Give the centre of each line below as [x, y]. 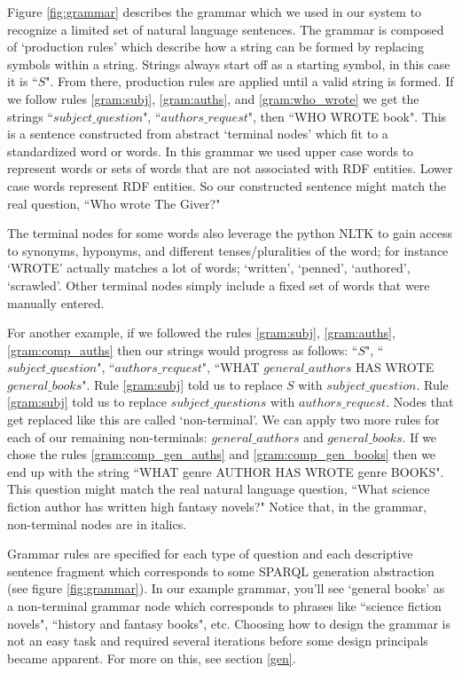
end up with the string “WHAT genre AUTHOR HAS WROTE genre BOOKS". [226, 471]
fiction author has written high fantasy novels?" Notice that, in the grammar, [217, 507]
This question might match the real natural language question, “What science [219, 489]
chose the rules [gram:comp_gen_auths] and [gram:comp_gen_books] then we [222, 454]
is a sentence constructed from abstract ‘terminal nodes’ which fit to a [198, 134]
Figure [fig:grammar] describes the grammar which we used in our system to [215, 12]
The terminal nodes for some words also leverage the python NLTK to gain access [230, 233]
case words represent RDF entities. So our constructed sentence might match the [227, 185]
